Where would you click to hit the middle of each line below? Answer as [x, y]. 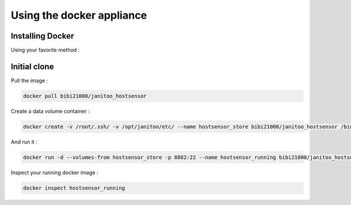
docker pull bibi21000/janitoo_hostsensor [85, 96]
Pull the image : [30, 80]
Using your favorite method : [45, 50]
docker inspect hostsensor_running [74, 188]
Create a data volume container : [50, 111]
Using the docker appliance [79, 15]
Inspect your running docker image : [55, 172]
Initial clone [32, 66]
